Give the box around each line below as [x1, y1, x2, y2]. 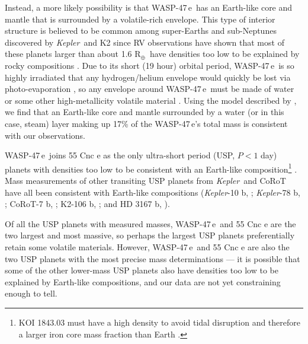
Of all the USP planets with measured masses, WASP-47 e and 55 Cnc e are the [5, 217, 296, 230]
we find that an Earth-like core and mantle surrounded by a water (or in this [5, 106, 284, 118]
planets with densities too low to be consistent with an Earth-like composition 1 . [5, 161, 297, 175]
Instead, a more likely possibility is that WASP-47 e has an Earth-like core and [5, 1, 293, 13]
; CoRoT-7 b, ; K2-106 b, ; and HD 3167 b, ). [5, 198, 170, 210]
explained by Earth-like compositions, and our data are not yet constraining [5, 275, 281, 288]
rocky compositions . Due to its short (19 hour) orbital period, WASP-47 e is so [5, 59, 294, 71]
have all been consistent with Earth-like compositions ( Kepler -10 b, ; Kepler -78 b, [5, 186, 300, 198]
